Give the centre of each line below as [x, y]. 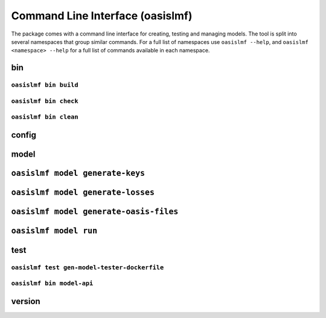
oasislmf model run [54, 231]
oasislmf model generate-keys [78, 173]
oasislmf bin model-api [52, 283]
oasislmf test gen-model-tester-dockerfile [88, 267]
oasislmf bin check [45, 101]
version [26, 301]
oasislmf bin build [45, 85]
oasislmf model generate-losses [83, 192]
